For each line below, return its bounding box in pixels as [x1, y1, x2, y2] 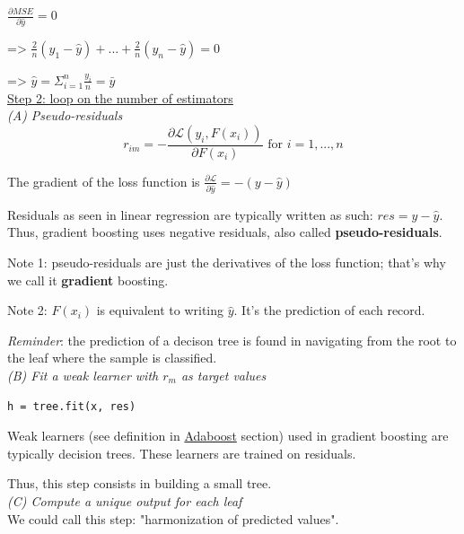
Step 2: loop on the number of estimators [7, 88, 233, 107]
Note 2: [7, 301, 48, 320]
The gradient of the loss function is [7, 171, 200, 190]
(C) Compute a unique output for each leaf [7, 491, 242, 510]
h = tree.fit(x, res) [7, 399, 136, 413]
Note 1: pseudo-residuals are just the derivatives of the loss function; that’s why [7, 252, 446, 271]
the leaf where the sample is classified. [7, 348, 217, 367]
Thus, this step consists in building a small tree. [7, 474, 272, 493]
